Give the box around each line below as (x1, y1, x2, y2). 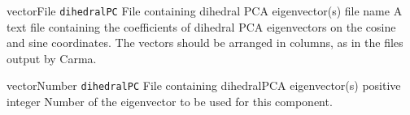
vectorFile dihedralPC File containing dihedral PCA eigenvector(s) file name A (7, 2, 403, 19)
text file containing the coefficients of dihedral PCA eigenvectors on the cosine (7, 18, 396, 35)
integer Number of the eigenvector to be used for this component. (7, 93, 333, 110)
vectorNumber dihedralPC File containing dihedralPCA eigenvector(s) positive (7, 77, 401, 94)
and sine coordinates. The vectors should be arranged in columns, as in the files (7, 34, 403, 51)
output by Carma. (7, 49, 97, 66)
